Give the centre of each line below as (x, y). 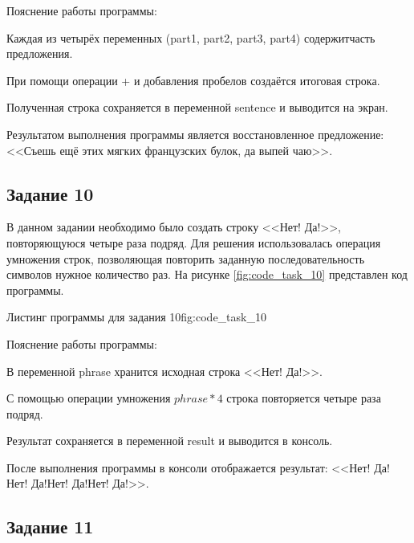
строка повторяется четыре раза (304, 398)
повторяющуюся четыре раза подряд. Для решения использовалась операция (194, 242)
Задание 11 (50, 527)
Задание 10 (50, 193)
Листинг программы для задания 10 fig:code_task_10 (136, 317)
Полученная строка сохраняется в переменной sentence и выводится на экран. (197, 107)
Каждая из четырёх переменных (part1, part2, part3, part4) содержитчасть (191, 37)
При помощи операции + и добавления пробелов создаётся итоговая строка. (193, 80)
